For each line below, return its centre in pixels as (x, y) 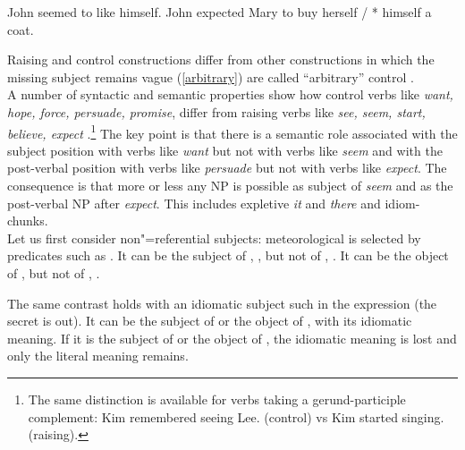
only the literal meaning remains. (98, 356)
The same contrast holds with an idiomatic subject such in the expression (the (222, 303)
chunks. (28, 221)
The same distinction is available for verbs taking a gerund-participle (217, 399)
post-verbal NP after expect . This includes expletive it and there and (194, 203)
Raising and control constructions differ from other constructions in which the (221, 59)
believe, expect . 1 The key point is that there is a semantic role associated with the (232, 132)
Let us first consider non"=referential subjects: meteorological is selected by (214, 238)
